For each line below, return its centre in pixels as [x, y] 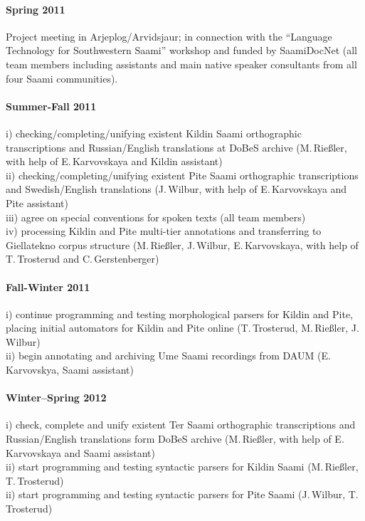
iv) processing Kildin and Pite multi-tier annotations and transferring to [164, 231]
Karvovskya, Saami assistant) [70, 370]
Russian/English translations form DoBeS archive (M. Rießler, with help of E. [175, 439]
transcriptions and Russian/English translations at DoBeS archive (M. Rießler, [176, 147]
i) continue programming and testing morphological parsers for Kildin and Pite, [179, 314]
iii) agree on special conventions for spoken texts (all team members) [156, 217]
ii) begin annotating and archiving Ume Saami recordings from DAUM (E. [168, 356]
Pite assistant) [37, 202]
